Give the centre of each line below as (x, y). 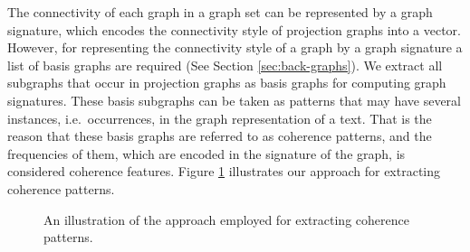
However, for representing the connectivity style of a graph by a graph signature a (235, 47)
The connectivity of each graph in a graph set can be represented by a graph (220, 12)
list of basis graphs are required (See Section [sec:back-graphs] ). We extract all (225, 65)
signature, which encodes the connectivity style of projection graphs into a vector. (234, 29)
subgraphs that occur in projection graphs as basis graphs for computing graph (227, 83)
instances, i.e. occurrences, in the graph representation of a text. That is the (220, 118)
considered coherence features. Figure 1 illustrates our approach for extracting (224, 171)
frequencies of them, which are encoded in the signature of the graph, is (206, 153)
